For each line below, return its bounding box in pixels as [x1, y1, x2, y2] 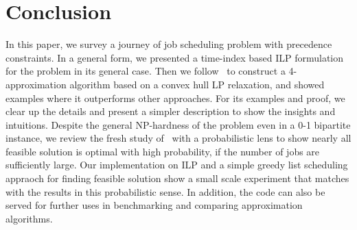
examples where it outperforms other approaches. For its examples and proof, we [5, 90, 345, 105]
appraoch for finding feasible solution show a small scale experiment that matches [5, 171, 349, 186]
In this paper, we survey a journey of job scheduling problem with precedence [5, 37, 332, 51]
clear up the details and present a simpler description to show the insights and [5, 104, 336, 118]
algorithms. [5, 211, 53, 225]
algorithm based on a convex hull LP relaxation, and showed [69, 77, 325, 91]
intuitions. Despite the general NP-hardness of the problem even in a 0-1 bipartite [5, 117, 351, 131]
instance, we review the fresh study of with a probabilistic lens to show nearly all [5, 131, 352, 145]
